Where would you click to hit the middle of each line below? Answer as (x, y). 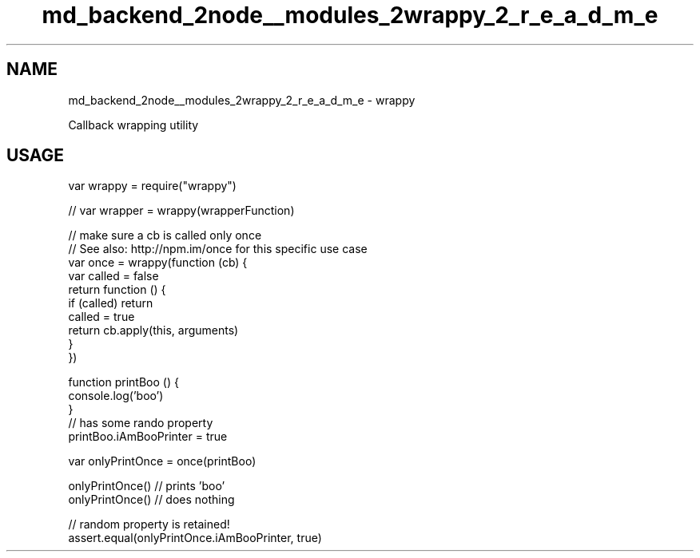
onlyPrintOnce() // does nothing (151, 500)
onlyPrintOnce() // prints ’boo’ (147, 486)
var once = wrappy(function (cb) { (158, 263)
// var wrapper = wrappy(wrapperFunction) (181, 211)
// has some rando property (141, 423)
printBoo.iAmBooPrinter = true (148, 437)
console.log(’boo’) (116, 396)
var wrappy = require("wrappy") (152, 186)
